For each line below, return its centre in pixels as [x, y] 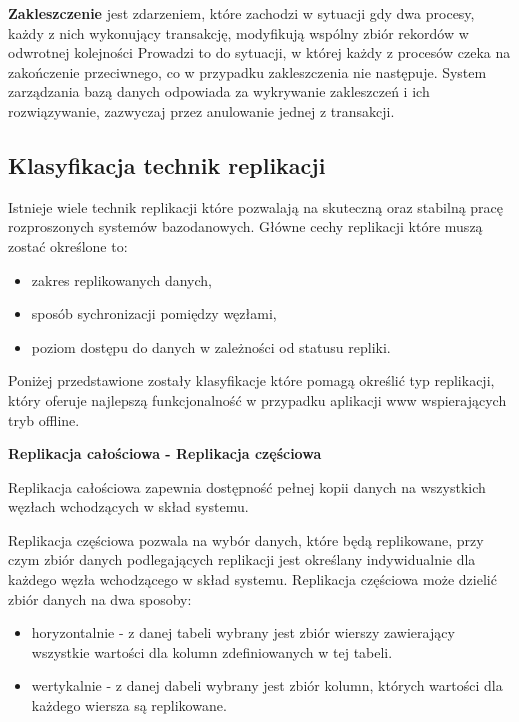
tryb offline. [44, 419]
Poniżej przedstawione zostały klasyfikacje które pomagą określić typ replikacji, [251, 380]
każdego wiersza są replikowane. [129, 705]
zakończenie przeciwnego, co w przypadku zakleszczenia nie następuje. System [247, 71]
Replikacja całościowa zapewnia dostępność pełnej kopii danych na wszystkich [247, 486]
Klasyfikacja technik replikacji [167, 164]
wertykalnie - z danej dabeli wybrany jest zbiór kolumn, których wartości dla [267, 685]
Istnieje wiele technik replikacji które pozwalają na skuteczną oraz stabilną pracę [256, 206]
